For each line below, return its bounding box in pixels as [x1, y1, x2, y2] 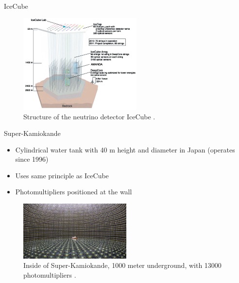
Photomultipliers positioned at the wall [15, 187, 132, 197]
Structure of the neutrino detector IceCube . [23, 112, 155, 122]
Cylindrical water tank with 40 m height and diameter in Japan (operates [15, 144, 235, 154]
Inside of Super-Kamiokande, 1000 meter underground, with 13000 [23, 260, 222, 270]
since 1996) [15, 154, 49, 164]
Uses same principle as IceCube [15, 170, 109, 180]
